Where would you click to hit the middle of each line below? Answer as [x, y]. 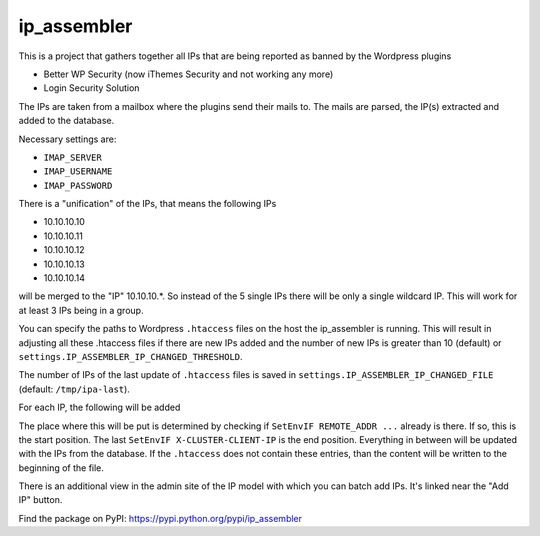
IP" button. [40, 500]
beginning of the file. [61, 467]
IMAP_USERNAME [78, 171]
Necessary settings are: [67, 139]
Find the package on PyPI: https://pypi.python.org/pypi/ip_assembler [160, 518]
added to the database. [66, 121]
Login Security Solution [91, 88]
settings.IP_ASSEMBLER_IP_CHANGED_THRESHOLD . [131, 356]
